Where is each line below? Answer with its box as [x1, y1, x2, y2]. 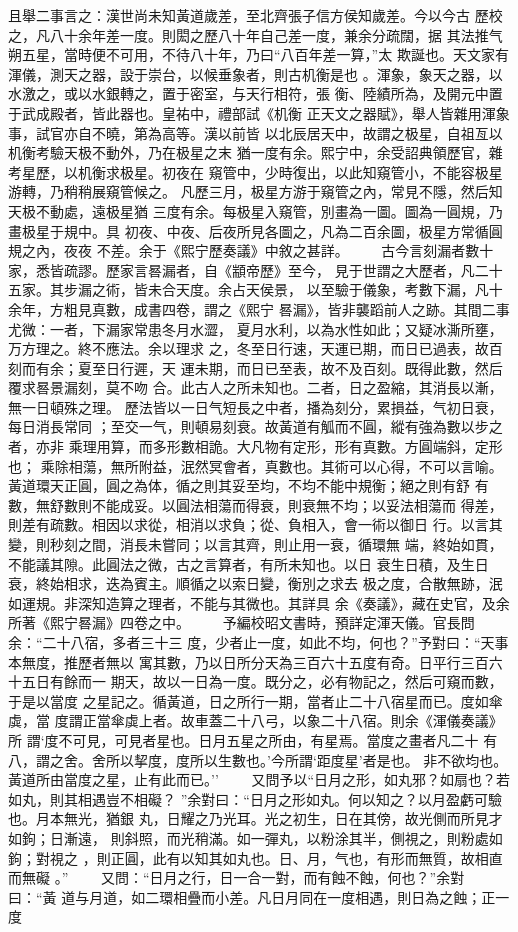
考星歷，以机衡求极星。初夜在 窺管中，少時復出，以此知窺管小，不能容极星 [8, 161, 503, 182]
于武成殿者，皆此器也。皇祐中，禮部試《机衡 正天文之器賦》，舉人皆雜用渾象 [8, 102, 510, 123]
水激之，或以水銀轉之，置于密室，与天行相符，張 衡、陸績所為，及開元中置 [8, 83, 503, 104]
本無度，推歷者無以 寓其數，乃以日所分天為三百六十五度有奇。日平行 [8, 651, 461, 672]
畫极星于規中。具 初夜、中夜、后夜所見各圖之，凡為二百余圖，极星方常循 [8, 220, 489, 241]
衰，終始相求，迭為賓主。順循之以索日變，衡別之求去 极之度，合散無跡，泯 [8, 573, 503, 594]
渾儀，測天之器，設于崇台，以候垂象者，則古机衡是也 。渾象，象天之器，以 [8, 63, 503, 84]
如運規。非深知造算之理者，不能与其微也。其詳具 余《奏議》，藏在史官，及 [8, 592, 496, 613]
